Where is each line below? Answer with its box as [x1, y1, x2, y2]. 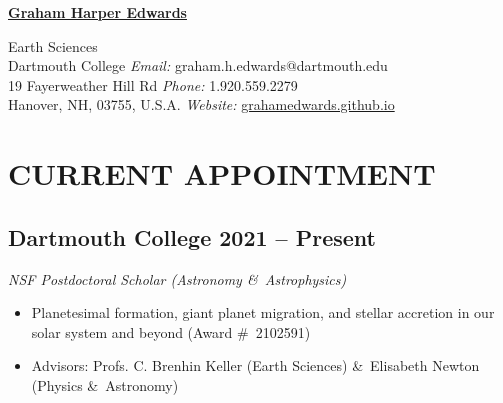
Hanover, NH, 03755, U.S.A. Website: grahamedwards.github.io [8, 94, 395, 115]
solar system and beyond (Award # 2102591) [31, 321, 311, 342]
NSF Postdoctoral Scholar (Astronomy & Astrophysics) [8, 268, 347, 289]
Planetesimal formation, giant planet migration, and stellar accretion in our [31, 302, 495, 323]
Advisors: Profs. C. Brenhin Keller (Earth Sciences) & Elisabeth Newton [31, 355, 480, 376]
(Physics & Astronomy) [31, 374, 179, 395]
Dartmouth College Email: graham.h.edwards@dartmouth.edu [8, 55, 388, 76]
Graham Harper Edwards [8, 2, 187, 22]
